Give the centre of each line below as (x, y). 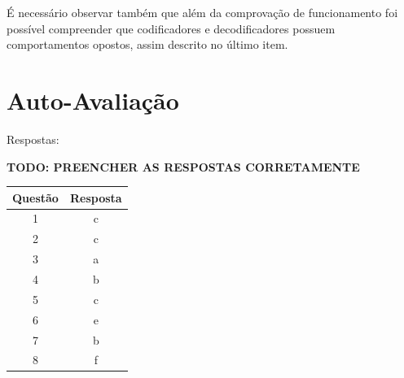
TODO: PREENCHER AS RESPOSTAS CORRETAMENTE (183, 166)
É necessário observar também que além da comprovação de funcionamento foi (202, 12)
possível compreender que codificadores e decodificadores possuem (171, 28)
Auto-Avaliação (93, 100)
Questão (35, 197)
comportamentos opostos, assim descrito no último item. (147, 44)
